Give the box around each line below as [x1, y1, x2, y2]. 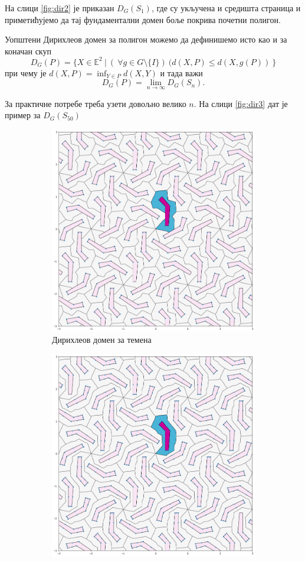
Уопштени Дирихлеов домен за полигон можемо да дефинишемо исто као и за [5, 33, 287, 46]
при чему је [5, 66, 47, 79]
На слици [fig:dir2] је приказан [5, 2, 114, 14]
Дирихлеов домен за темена [52, 333, 152, 346]
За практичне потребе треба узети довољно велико [5, 97, 186, 109]
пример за [5, 109, 41, 121]
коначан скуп [5, 44, 51, 57]
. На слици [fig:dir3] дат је [194, 97, 288, 109]
